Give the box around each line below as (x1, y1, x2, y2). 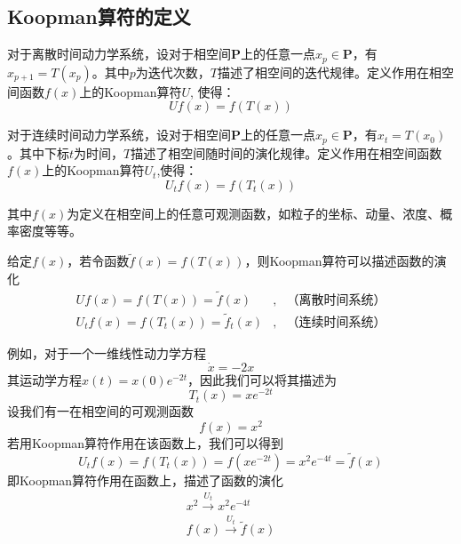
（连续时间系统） (286, 316, 386, 329)
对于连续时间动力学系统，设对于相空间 (7, 125, 231, 144)
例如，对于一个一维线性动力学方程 (7, 343, 206, 362)
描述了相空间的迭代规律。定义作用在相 (217, 62, 441, 81)
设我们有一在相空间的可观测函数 (7, 402, 194, 420)
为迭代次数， (135, 62, 211, 81)
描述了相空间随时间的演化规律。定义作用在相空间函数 (131, 143, 442, 162)
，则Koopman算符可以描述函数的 (244, 252, 434, 270)
